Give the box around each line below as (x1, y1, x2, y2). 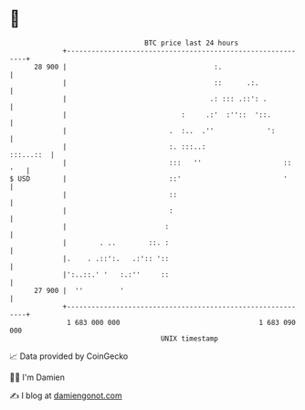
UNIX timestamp (160, 333, 219, 343)
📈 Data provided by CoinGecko (9, 351, 129, 362)
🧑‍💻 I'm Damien (9, 372, 66, 383)
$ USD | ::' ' (9, 173, 288, 184)
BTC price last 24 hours (144, 38, 239, 47)
